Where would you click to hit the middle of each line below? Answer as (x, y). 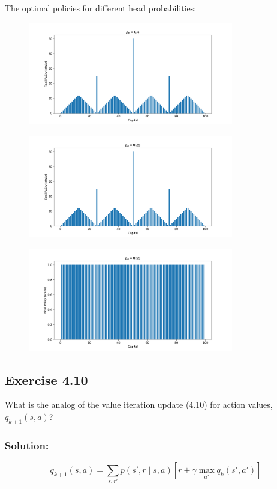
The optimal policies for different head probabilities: (101, 8)
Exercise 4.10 (46, 379)
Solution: (27, 445)
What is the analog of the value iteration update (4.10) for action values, (139, 405)
